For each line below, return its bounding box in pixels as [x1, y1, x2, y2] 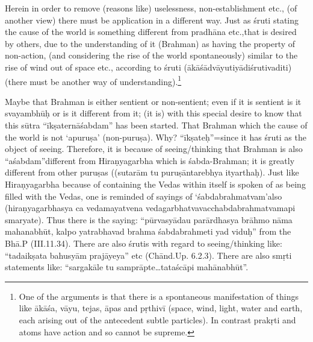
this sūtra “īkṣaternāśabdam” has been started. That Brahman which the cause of [5, 119, 308, 131]
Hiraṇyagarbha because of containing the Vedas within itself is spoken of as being [5, 177, 306, 190]
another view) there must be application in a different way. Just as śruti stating [5, 13, 299, 26]
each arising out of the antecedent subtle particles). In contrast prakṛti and [19, 313, 296, 326]
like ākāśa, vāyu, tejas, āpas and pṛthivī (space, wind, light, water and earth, [19, 302, 303, 314]
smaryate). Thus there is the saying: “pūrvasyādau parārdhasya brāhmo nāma [5, 213, 293, 226]
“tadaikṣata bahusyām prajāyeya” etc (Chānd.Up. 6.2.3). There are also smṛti [5, 249, 292, 261]
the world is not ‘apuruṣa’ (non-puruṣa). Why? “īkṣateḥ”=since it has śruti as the [5, 130, 306, 143]
